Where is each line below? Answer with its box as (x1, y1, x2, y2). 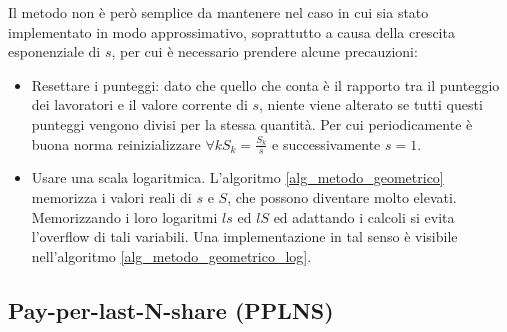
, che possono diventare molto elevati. (227, 186, 457, 207)
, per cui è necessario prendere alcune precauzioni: (111, 41, 418, 62)
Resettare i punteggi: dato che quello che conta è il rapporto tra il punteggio (31, 74, 500, 95)
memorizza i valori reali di (31, 186, 192, 207)
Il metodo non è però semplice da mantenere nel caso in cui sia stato (8, 2, 429, 22)
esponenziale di (8, 41, 101, 62)
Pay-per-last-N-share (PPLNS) (8, 294, 334, 325)
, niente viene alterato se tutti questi (259, 94, 483, 115)
